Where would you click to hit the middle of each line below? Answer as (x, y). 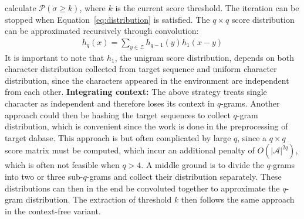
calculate (21, 8)
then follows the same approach (238, 199)
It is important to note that (55, 57)
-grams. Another (250, 103)
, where (92, 8)
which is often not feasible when (62, 165)
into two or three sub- (44, 176)
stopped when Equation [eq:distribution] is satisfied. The (107, 19)
